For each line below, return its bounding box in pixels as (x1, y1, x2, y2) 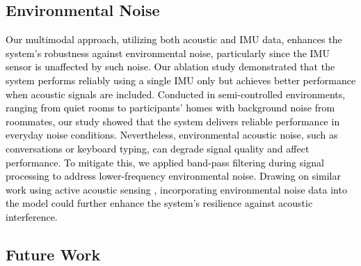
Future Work (6, 243, 101, 265)
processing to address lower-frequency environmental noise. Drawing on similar (6, 169, 341, 183)
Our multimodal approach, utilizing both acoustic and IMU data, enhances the (6, 32, 342, 47)
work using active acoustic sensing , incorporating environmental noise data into (6, 182, 347, 196)
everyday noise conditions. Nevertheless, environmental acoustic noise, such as (6, 127, 338, 142)
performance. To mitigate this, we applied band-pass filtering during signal (6, 155, 324, 169)
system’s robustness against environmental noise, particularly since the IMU (6, 45, 330, 60)
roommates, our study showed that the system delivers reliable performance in (6, 114, 340, 128)
